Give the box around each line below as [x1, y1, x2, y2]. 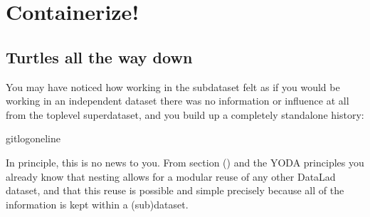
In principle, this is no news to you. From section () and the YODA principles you [6, 154, 364, 169]
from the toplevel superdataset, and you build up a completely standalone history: [6, 107, 364, 122]
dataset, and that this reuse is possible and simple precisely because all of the [6, 183, 344, 198]
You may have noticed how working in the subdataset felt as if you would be [6, 79, 340, 94]
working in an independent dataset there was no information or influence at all [6, 93, 349, 108]
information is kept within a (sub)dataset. [6, 196, 189, 211]
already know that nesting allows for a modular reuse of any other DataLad [6, 169, 336, 184]
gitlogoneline [6, 131, 61, 146]
